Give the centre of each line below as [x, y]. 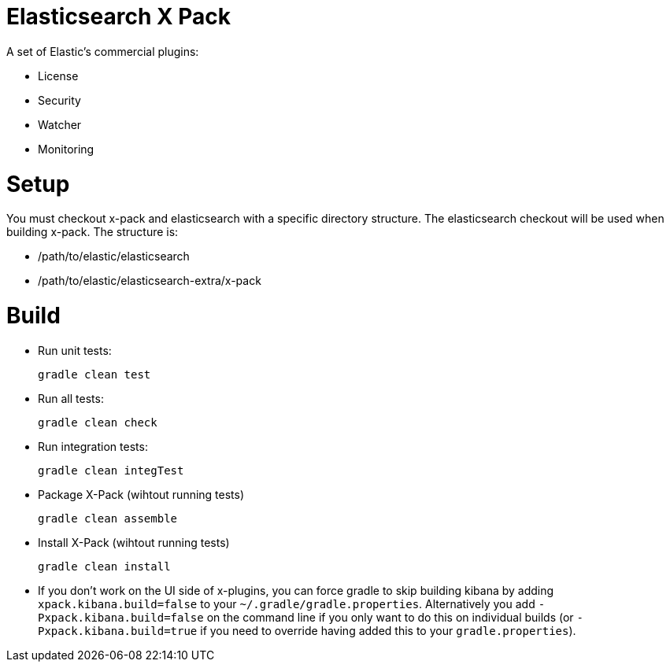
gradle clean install [104, 566]
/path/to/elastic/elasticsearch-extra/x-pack [150, 281]
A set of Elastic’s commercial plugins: [103, 51]
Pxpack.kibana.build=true [118, 631]
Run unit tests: [75, 350]
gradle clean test [94, 374]
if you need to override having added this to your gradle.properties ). [388, 630]
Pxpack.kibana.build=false [121, 617]
